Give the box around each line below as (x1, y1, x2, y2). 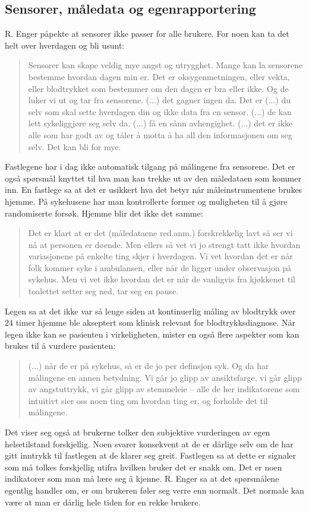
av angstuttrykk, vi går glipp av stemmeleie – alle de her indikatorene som (28, 383, 300, 395)
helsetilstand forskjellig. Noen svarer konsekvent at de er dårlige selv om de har (5, 437, 294, 450)
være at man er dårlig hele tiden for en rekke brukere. (5, 495, 201, 508)
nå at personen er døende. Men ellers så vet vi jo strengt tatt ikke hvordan (28, 238, 301, 250)
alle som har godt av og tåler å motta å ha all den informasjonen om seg (28, 128, 292, 141)
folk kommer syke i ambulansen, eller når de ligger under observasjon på (28, 261, 292, 274)
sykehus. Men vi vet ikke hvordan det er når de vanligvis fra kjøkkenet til (28, 273, 295, 285)
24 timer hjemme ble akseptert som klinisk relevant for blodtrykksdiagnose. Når (5, 316, 296, 329)
